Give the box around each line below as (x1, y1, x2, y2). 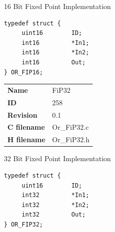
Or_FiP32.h (52, 134, 90, 145)
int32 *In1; (21, 192, 89, 199)
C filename (7, 122, 45, 132)
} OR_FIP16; (4, 68, 43, 76)
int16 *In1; (21, 39, 89, 46)
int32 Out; (21, 211, 86, 219)
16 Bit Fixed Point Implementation (4, 1, 111, 11)
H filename (7, 134, 46, 145)
